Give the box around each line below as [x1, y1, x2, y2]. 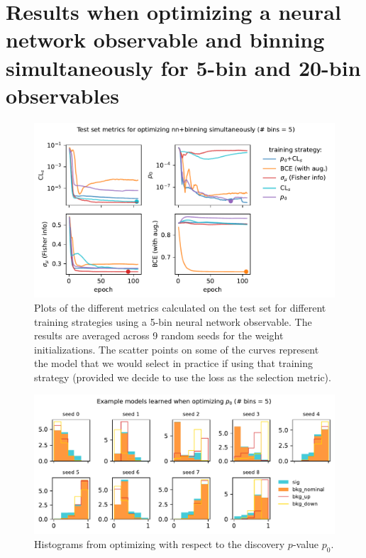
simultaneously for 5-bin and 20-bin [6, 53, 361, 82]
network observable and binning [6, 25, 325, 54]
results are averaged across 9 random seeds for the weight [34, 328, 284, 343]
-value [292, 536, 319, 551]
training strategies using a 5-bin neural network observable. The [34, 314, 312, 329]
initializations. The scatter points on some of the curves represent [34, 341, 319, 356]
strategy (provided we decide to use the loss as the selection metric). [34, 370, 331, 385]
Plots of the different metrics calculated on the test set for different [34, 300, 326, 315]
